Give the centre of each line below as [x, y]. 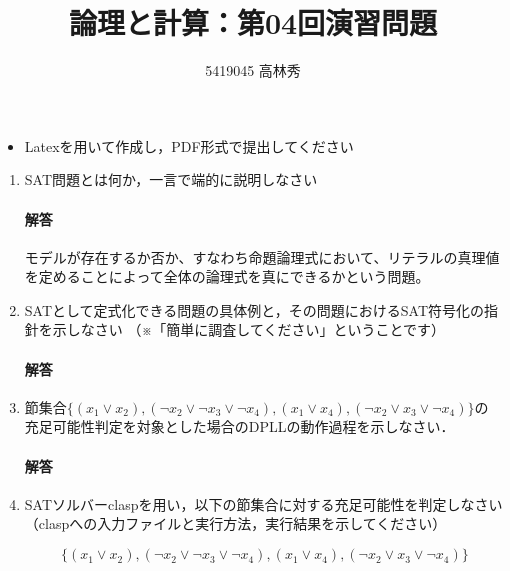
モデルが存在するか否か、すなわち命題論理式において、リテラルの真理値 [262, 256]
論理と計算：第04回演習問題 [253, 22]
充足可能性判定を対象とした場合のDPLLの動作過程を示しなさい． [239, 426]
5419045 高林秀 [253, 70]
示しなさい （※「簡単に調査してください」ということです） [249, 329]
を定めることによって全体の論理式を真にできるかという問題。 [227, 276]
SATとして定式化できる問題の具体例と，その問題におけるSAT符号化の [254, 309]
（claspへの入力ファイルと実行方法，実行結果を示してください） [235, 523]
